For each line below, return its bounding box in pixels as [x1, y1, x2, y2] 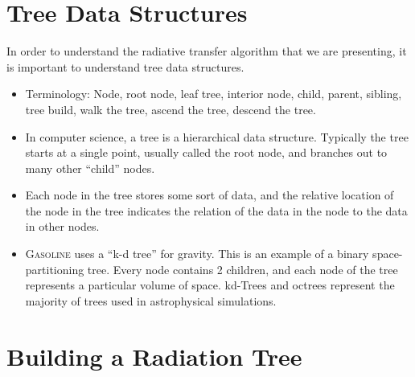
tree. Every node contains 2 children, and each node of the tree [87, 260, 398, 277]
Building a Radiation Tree [6, 339, 302, 372]
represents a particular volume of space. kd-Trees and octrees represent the [25, 277, 395, 293]
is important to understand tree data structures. [6, 58, 244, 75]
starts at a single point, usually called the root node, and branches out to [25, 144, 388, 161]
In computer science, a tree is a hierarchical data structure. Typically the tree [25, 128, 409, 145]
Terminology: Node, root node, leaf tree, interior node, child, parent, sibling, [25, 85, 402, 102]
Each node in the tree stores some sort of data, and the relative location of [25, 186, 394, 203]
